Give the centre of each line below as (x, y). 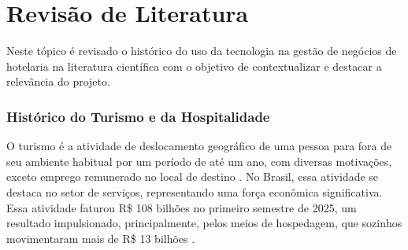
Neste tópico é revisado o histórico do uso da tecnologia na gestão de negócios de (202, 51)
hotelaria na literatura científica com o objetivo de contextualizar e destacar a (194, 66)
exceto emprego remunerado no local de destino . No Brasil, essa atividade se (193, 176)
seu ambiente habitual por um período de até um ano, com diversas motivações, (199, 161)
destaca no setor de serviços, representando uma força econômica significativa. (195, 191)
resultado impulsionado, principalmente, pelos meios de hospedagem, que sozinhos (204, 223)
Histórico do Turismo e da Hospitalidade (138, 116)
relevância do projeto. (58, 81)
